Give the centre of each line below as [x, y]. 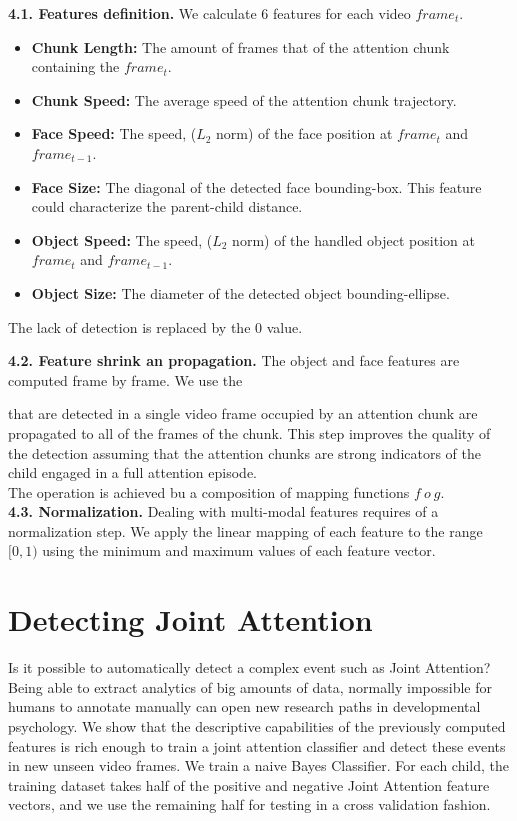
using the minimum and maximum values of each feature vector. [239, 550]
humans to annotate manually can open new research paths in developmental [244, 706]
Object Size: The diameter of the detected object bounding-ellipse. [240, 292]
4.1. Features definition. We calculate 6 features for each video [209, 13]
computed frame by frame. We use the [125, 379]
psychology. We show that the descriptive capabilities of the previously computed [257, 725]
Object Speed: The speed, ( [122, 239]
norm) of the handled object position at [353, 239]
